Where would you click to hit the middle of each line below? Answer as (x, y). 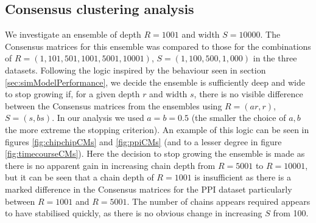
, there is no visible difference (248, 94)
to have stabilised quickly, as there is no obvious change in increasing (134, 213)
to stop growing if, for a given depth (72, 94)
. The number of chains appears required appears (219, 201)
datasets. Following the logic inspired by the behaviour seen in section (135, 70)
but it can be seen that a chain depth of (79, 177)
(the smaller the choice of (239, 118)
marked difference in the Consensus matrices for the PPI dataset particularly (149, 189)
